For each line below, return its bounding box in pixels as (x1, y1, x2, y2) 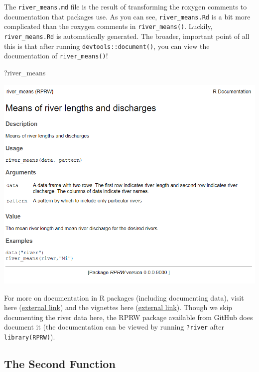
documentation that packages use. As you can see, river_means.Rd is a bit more (4, 11, 251, 21)
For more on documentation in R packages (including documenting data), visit (4, 292, 244, 303)
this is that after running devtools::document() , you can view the (4, 40, 210, 51)
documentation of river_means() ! (4, 50, 108, 61)
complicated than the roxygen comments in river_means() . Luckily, (4, 21, 213, 31)
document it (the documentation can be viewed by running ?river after (4, 322, 225, 332)
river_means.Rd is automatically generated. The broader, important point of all (4, 30, 250, 41)
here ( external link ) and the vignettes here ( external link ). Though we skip (4, 302, 233, 313)
